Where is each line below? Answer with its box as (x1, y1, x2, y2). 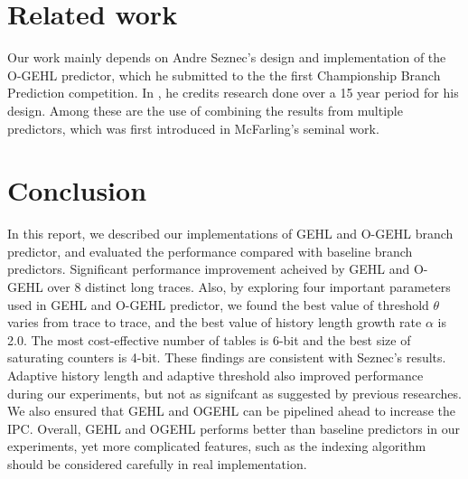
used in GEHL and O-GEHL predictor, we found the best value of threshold (7, 295, 429, 314)
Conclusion (7, 172, 147, 209)
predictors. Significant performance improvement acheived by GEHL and (7, 259, 410, 278)
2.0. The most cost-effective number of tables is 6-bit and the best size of (7, 330, 411, 349)
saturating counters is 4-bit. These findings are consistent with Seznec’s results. (7, 348, 446, 367)
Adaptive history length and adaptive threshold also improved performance (7, 365, 424, 384)
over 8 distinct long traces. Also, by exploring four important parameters (47, 277, 451, 296)
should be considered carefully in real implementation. (7, 454, 307, 473)
